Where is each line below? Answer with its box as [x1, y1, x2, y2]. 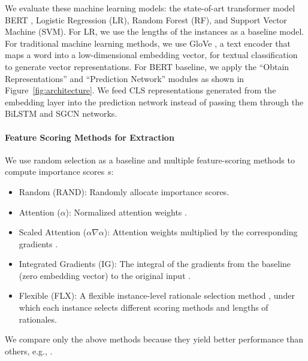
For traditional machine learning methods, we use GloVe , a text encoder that [5, 37, 291, 49]
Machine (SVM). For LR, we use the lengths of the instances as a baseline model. [5, 25, 304, 38]
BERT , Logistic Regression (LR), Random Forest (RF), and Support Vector [5, 13, 287, 26]
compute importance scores [5, 165, 105, 178]
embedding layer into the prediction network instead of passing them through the [5, 95, 304, 108]
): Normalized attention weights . [65, 205, 187, 218]
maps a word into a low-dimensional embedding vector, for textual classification [5, 48, 298, 61]
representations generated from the [147, 84, 276, 96]
